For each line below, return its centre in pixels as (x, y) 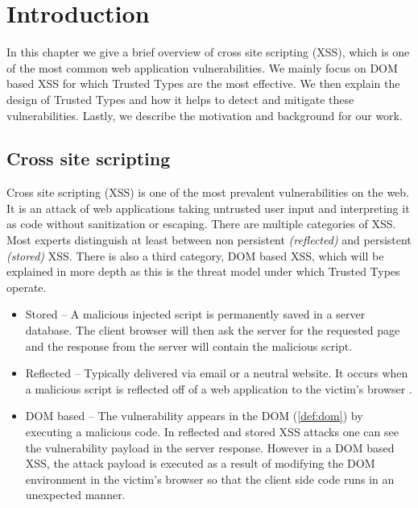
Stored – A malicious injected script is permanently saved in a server (195, 314)
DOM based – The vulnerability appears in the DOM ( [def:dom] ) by (194, 416)
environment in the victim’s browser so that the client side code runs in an (210, 479)
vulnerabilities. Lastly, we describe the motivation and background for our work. (205, 115)
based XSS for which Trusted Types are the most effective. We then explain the (203, 83)
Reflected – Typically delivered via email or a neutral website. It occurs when (217, 373)
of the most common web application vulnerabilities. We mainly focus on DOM (202, 67)
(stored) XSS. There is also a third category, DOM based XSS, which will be (195, 255)
